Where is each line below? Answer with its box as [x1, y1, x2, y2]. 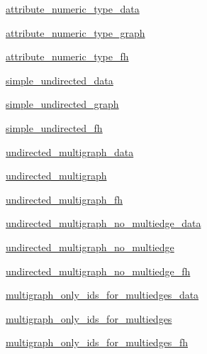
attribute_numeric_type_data [6, 1, 140, 16]
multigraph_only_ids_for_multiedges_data [6, 287, 199, 302]
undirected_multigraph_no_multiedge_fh [6, 263, 191, 278]
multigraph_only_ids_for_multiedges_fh [6, 335, 188, 350]
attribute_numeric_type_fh [6, 49, 129, 64]
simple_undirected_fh [6, 120, 103, 135]
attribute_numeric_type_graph [6, 25, 145, 40]
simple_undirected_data [6, 72, 113, 87]
